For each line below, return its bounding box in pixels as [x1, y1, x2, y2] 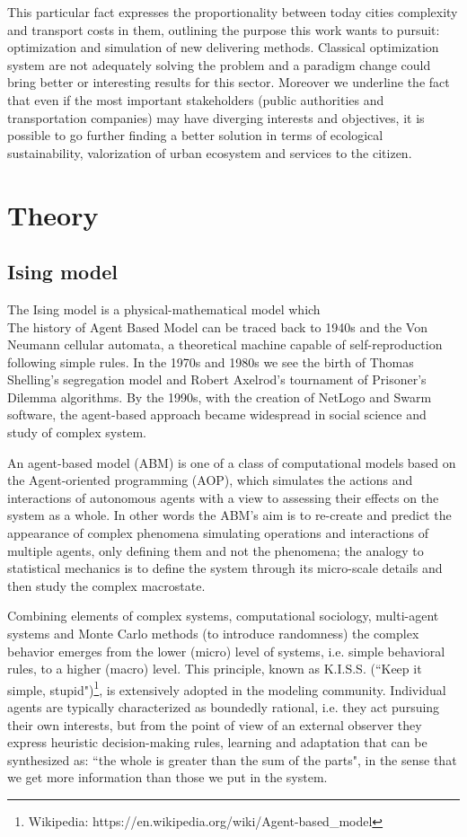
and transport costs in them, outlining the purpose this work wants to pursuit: [7, 20, 440, 39]
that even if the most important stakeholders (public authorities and [7, 90, 384, 109]
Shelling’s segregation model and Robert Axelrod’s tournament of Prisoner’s [7, 370, 427, 389]
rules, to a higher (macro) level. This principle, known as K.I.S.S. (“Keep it [7, 659, 422, 678]
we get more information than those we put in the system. [7, 768, 328, 787]
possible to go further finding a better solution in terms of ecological [7, 126, 383, 145]
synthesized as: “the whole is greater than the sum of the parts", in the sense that [7, 750, 457, 769]
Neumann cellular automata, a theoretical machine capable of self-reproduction [7, 335, 443, 354]
